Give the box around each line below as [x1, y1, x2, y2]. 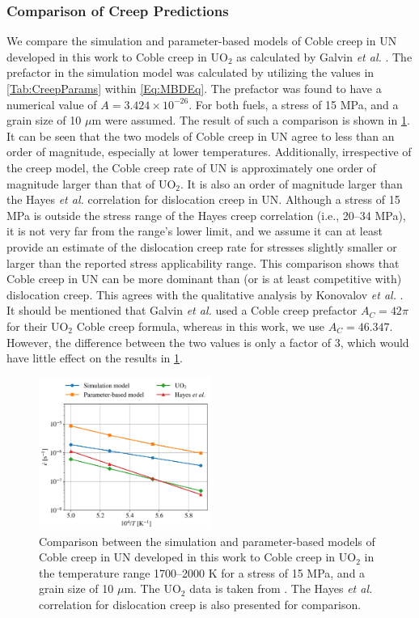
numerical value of [6, 95, 97, 112]
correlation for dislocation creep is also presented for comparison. [39, 596, 362, 613]
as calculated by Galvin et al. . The [236, 48, 413, 65]
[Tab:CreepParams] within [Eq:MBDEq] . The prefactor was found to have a [6, 80, 382, 96]
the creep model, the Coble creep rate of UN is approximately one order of [6, 159, 376, 176]
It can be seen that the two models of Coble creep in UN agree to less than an [6, 127, 395, 144]
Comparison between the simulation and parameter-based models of [39, 532, 375, 549]
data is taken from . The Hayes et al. [189, 580, 373, 597]
